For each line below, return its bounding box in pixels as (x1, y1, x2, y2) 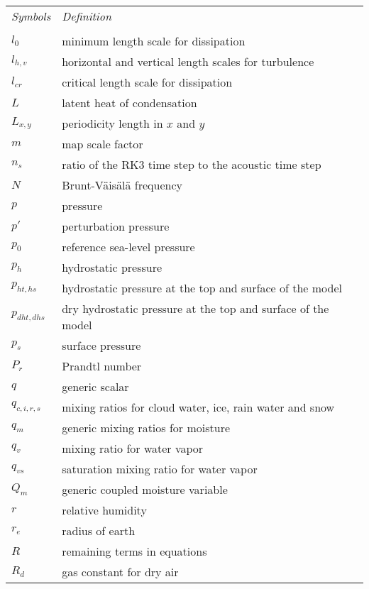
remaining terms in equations (62, 543, 207, 559)
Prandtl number (62, 358, 142, 374)
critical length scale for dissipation (62, 74, 233, 90)
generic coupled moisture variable (62, 481, 228, 497)
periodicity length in (62, 115, 163, 131)
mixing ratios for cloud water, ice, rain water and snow (62, 399, 335, 415)
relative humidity (62, 502, 147, 518)
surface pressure (62, 337, 141, 353)
